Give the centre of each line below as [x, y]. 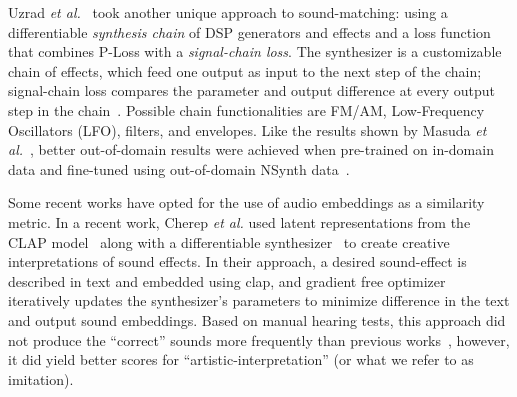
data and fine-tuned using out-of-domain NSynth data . [179, 168]
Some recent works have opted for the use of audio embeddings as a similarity [246, 202]
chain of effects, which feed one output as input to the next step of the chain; [245, 70]
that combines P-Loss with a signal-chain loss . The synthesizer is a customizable [255, 51]
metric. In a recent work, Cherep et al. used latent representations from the [239, 221]
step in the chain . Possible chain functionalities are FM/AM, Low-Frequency [246, 109]
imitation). [41, 378]
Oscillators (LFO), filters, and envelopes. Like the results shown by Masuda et [247, 129]
